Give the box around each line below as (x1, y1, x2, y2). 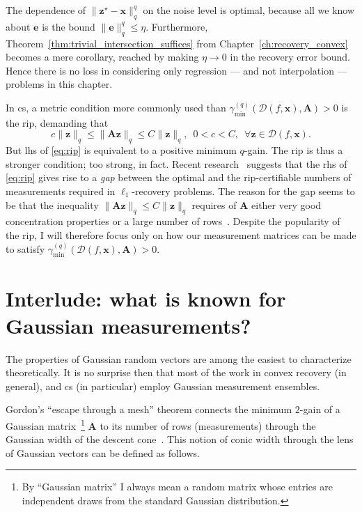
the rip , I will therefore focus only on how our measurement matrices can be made (6, 227, 356, 242)
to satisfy (6, 241, 45, 256)
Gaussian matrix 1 (6, 417, 85, 433)
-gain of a (299, 402, 340, 417)
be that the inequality (6, 197, 99, 212)
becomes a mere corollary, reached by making (6, 49, 199, 64)
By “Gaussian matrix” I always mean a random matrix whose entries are (22, 479, 333, 494)
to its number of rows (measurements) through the (100, 418, 316, 433)
